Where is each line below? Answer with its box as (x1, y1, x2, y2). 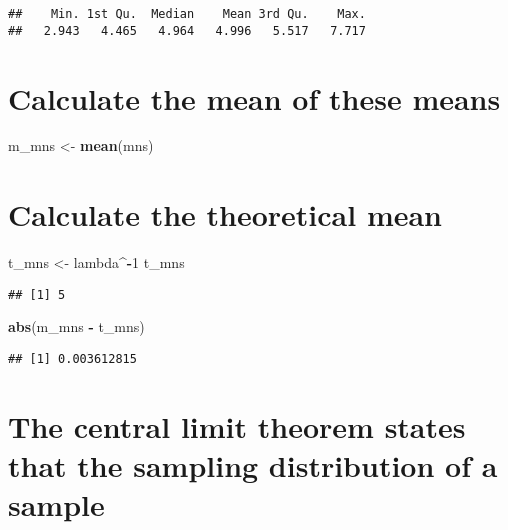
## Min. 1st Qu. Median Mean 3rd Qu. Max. (8, 7, 366, 21)
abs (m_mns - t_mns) (8, 316, 145, 337)
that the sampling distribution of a (8, 445, 498, 486)
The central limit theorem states (8, 405, 466, 446)
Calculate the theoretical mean (8, 194, 443, 235)
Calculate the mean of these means (8, 77, 501, 118)
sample (8, 484, 105, 525)
